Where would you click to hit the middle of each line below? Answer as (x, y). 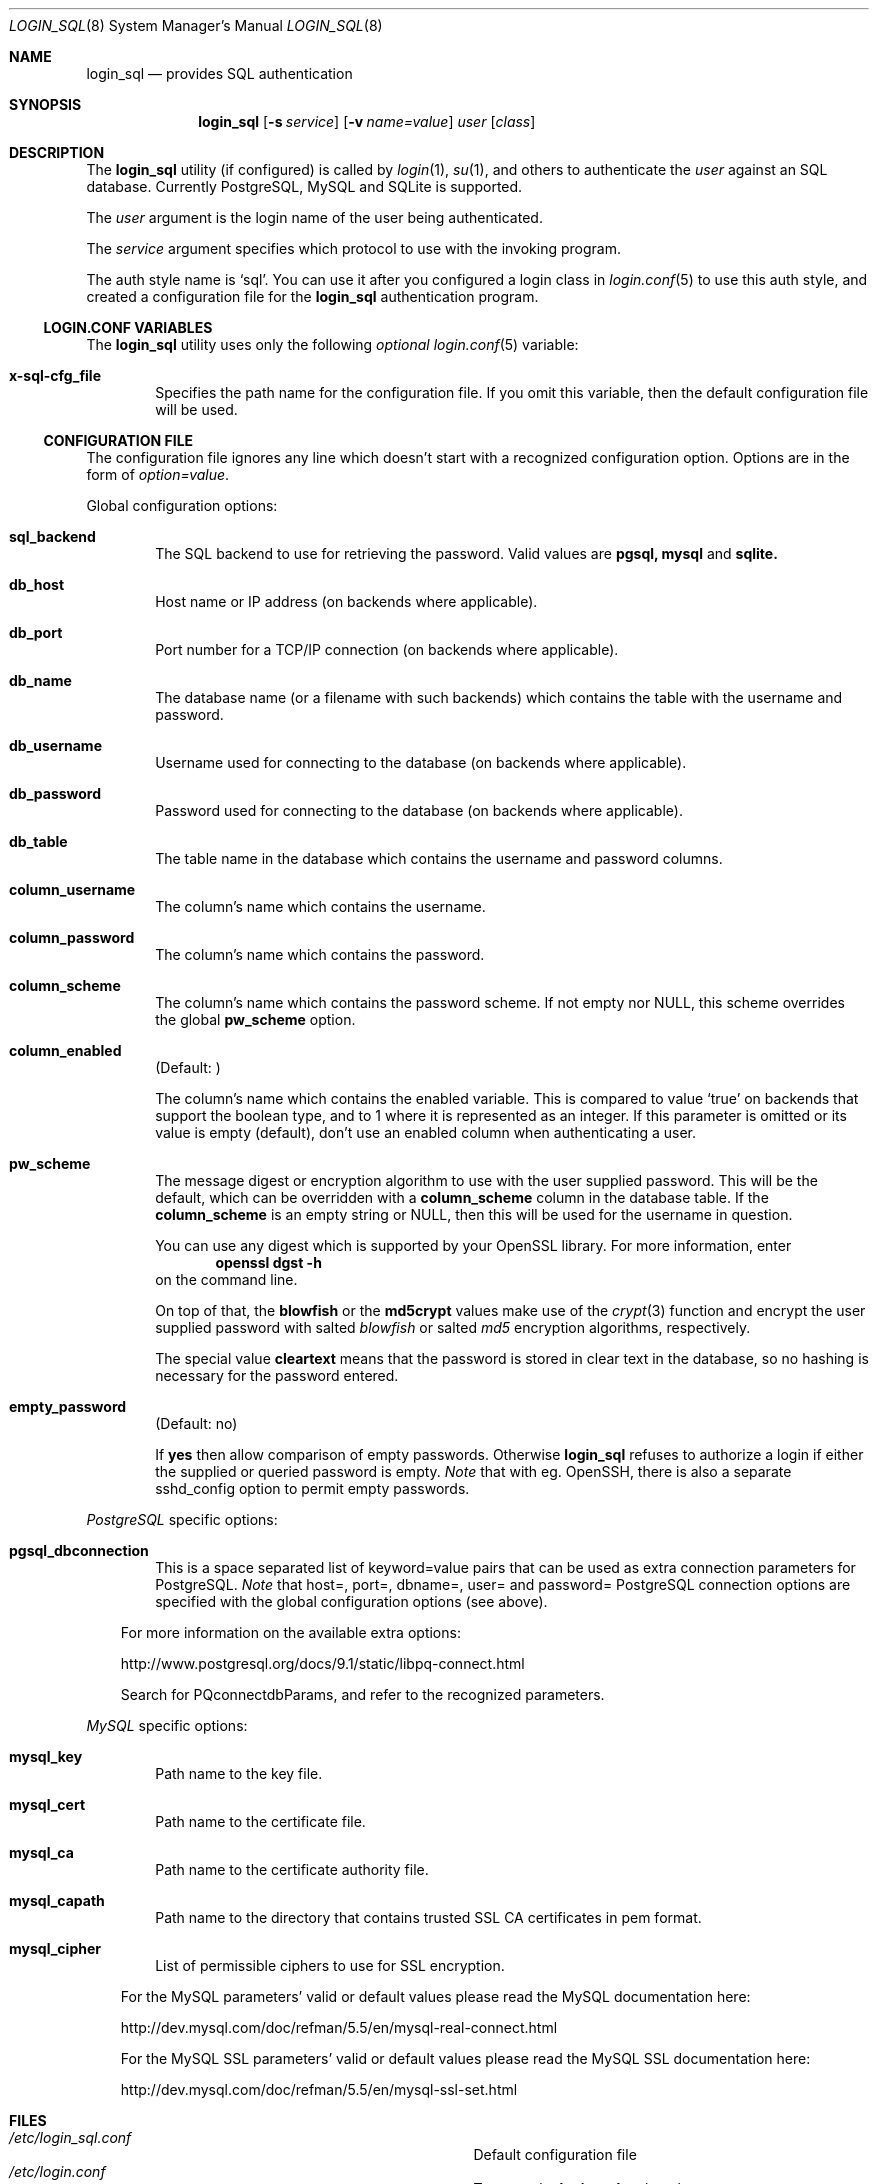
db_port (36, 632)
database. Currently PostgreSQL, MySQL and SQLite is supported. (304, 186)
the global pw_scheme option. (255, 1019)
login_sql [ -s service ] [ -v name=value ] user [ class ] (367, 121)
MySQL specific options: (167, 1725)
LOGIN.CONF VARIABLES (128, 327)
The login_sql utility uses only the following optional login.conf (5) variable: (332, 344)
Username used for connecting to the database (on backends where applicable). (421, 762)
